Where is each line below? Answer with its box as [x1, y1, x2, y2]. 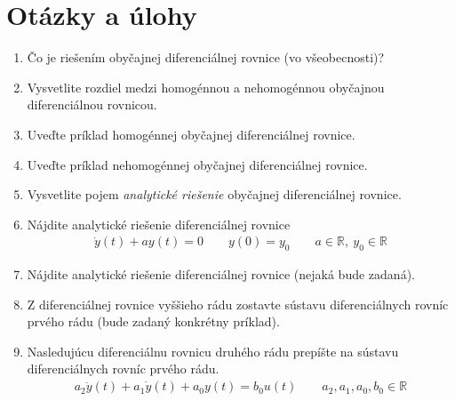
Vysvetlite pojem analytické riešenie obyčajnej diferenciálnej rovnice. [27, 185, 402, 204]
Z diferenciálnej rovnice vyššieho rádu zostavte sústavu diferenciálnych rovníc [27, 294, 449, 313]
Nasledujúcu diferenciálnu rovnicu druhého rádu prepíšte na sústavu [27, 341, 399, 360]
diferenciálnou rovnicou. [27, 95, 157, 114]
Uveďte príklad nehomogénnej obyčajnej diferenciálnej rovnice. [27, 155, 368, 173]
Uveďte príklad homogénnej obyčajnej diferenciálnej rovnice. [27, 124, 355, 143]
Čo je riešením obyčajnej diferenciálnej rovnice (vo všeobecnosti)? [27, 48, 385, 67]
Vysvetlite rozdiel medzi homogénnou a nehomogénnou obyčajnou [27, 77, 385, 96]
